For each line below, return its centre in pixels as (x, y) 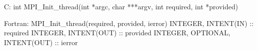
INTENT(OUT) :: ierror (41, 42)
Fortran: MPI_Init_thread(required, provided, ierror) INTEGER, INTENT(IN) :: (129, 23)
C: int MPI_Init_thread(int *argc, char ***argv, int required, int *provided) (121, 6)
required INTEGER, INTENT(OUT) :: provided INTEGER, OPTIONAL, (117, 33)
